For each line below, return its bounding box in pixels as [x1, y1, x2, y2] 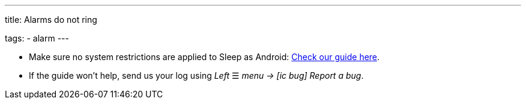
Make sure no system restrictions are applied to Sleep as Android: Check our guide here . [29, 52, 380, 62]
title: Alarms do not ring [5, 14, 97, 25]
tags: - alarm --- [5, 33, 69, 43]
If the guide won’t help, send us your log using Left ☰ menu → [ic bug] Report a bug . [29, 70, 364, 81]
